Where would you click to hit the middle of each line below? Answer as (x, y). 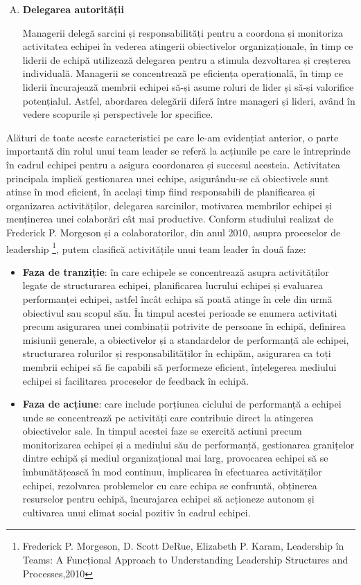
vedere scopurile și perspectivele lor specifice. (118, 114)
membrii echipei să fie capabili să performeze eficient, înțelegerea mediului (179, 366)
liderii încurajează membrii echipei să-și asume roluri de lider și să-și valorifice (188, 86)
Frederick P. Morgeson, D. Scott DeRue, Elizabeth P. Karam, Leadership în (183, 546)
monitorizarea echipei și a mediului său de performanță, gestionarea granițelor (188, 444)
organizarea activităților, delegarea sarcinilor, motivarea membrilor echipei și (169, 205)
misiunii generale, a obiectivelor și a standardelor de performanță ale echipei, (186, 339)
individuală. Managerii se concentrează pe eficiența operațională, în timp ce (183, 73)
